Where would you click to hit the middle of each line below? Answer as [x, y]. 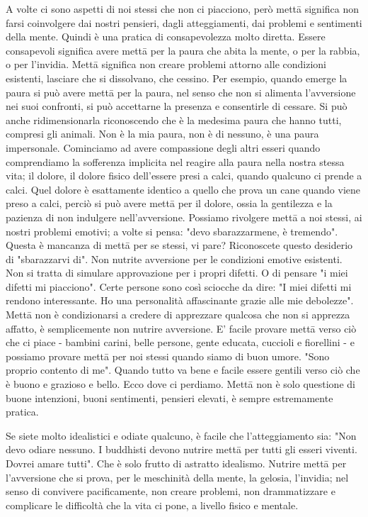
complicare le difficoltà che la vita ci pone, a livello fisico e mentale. [152, 505]
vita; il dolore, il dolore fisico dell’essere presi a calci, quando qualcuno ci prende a [184, 176]
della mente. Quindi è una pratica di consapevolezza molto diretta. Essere [166, 37]
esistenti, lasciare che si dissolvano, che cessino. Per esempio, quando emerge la [177, 78]
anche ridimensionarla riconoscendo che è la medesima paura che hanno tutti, [174, 119]
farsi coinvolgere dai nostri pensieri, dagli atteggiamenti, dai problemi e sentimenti [184, 22]
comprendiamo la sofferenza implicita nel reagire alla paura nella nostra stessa [175, 161]
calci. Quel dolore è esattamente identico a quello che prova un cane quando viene [183, 189]
